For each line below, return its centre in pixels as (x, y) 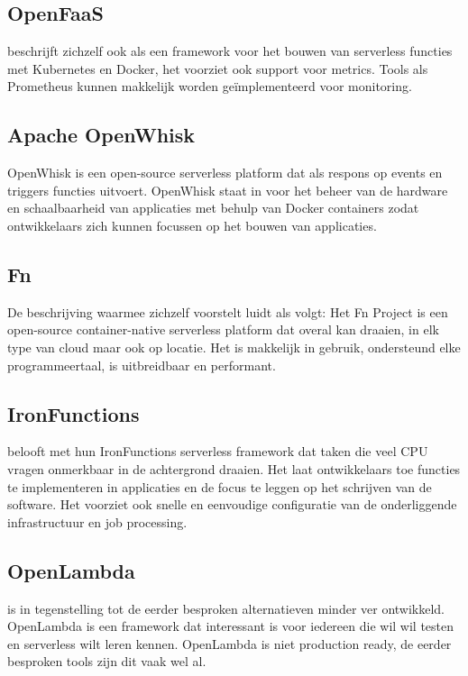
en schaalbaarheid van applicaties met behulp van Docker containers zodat (213, 208)
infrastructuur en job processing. (97, 521)
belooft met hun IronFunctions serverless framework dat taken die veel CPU (218, 451)
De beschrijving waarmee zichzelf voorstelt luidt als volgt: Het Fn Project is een (228, 311)
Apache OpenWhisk (101, 135)
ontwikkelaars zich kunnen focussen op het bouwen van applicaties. (192, 225)
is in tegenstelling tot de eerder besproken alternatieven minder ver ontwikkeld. (226, 608)
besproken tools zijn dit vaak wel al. (107, 661)
